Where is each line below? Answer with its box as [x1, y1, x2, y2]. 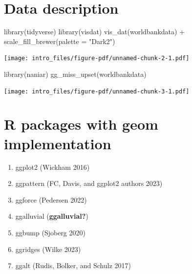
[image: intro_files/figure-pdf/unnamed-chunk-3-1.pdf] [4, 88, 190, 95]
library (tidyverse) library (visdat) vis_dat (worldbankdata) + [4, 26, 185, 37]
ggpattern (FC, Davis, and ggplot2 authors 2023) [15, 178, 163, 188]
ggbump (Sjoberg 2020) [15, 227, 85, 237]
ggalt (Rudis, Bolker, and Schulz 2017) [15, 260, 131, 271]
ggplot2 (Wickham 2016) [15, 161, 90, 172]
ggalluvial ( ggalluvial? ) [15, 211, 88, 221]
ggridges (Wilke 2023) [15, 244, 81, 254]
